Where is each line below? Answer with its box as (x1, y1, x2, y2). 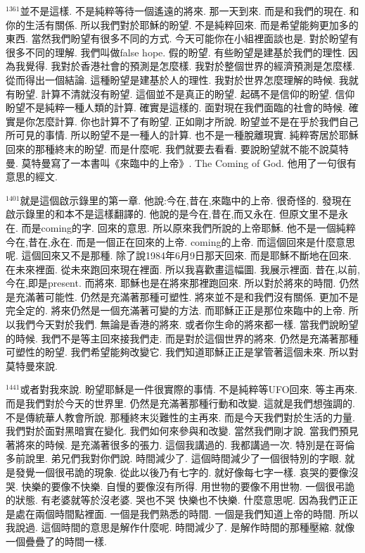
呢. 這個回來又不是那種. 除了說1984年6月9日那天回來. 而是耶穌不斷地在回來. (6, 248, 352, 263)
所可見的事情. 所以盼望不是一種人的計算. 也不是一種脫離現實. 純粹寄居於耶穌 (6, 128, 359, 142)
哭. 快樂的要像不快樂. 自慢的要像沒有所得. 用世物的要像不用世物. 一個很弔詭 (6, 478, 355, 493)
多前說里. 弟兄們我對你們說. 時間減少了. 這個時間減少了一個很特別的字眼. (6, 451, 342, 466)
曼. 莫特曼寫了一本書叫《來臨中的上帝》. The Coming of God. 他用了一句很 (6, 155, 347, 170)
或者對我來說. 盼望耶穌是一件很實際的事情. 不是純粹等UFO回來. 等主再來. (20, 382, 358, 397)
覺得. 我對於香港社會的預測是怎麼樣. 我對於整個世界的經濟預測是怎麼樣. (25, 58, 355, 73)
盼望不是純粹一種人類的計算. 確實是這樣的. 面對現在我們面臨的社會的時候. (6, 100, 345, 115)
